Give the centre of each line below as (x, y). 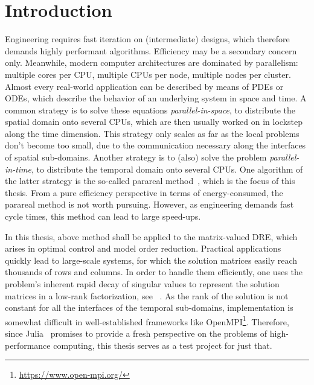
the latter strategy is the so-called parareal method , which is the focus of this (150, 181)
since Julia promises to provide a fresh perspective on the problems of (136, 333)
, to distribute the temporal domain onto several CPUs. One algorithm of (167, 169)
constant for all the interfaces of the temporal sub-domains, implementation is (149, 307)
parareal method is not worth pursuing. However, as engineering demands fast (149, 204)
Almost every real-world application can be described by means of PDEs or (144, 86)
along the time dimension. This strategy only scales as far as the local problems (152, 133)
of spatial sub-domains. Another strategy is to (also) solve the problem (136, 157)
